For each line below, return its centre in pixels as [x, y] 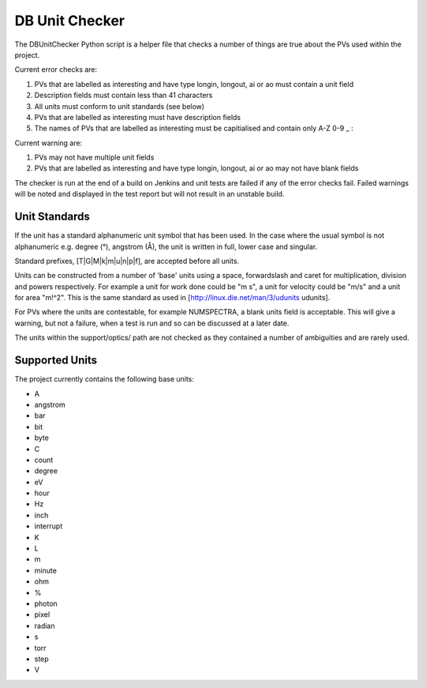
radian [45, 626]
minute [45, 570]
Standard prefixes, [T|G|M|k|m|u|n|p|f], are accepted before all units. [127, 261]
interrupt [49, 526]
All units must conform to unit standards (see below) [120, 106]
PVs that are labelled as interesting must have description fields [138, 117]
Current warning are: [49, 143]
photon [46, 603]
